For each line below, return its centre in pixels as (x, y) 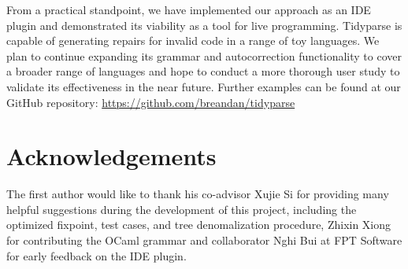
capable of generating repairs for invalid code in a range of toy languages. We (193, 41)
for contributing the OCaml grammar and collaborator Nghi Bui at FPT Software (204, 240)
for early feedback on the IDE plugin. (96, 255)
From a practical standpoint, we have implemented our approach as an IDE (189, 9)
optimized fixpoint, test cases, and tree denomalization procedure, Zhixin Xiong (199, 225)
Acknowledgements (111, 156)
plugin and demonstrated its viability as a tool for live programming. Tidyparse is (204, 25)
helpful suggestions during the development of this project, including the (182, 209)
